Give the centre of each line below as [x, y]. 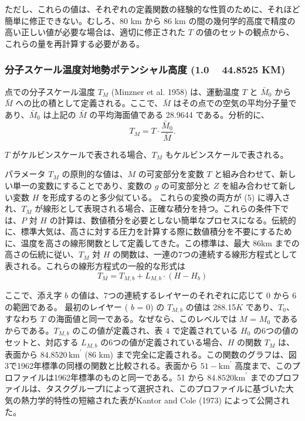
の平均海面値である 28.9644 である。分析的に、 [179, 114]
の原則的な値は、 [95, 174]
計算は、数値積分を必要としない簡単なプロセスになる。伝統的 [177, 220]
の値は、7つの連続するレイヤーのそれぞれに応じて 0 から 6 [184, 295]
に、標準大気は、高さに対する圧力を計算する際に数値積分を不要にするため [148, 231]
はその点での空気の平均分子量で [235, 103]
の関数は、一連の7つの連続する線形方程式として [205, 254]
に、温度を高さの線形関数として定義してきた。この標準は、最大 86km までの [152, 242]
